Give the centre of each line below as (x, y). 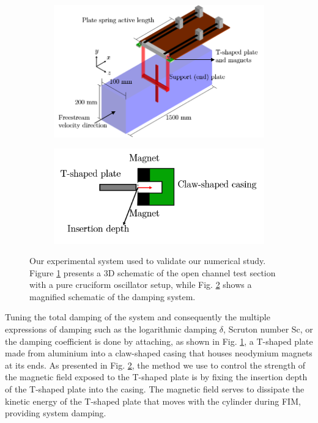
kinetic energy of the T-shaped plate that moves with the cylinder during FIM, (153, 401)
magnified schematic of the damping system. (113, 296)
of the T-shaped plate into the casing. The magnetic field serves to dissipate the (155, 389)
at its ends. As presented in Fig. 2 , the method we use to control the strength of (155, 365)
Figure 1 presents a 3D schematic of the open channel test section (153, 272)
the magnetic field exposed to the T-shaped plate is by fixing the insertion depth (156, 377)
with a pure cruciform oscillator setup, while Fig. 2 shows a (141, 285)
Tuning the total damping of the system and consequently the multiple (138, 317)
